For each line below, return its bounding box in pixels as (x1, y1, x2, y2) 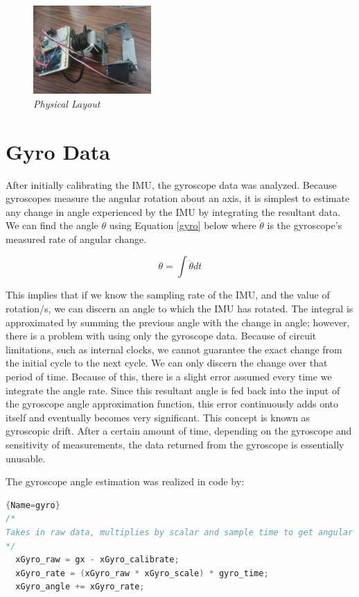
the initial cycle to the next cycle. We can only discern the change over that (6, 355, 328, 370)
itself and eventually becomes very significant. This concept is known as (6, 410, 310, 424)
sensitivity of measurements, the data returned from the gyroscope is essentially (6, 437, 344, 451)
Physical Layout (33, 96, 100, 110)
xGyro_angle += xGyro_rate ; (15, 582, 145, 592)
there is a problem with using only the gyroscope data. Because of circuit (6, 328, 317, 343)
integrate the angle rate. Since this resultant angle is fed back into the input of (6, 382, 340, 397)
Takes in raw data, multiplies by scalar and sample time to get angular (6, 527, 353, 537)
